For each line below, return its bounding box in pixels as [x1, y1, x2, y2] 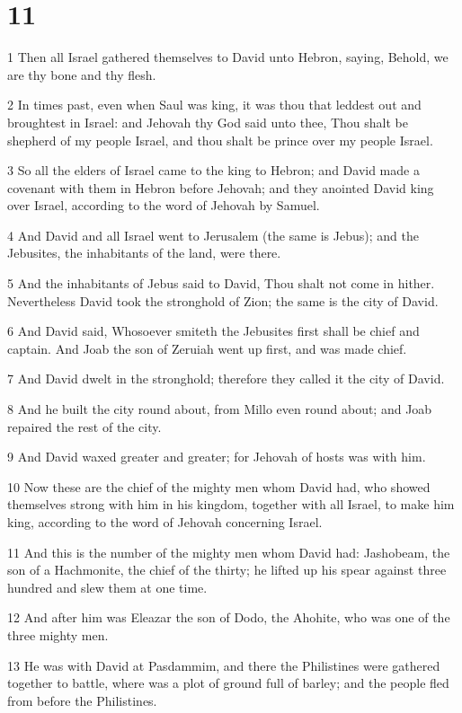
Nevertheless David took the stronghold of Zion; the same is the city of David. [7, 291, 439, 310]
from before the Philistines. [7, 691, 157, 709]
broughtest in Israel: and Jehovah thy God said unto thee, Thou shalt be [7, 112, 408, 131]
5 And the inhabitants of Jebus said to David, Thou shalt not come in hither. [7, 274, 435, 293]
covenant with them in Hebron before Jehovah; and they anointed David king [7, 178, 434, 197]
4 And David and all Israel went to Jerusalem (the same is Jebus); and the [7, 225, 419, 244]
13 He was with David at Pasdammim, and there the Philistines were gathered [7, 656, 440, 674]
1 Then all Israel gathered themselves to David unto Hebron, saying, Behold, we [7, 48, 449, 66]
